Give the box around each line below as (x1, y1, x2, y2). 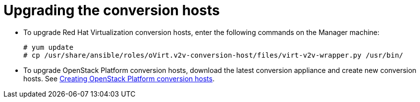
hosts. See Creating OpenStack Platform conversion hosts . (23, 74, 215, 83)
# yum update (23, 43, 74, 51)
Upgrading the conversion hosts (3, 2, 220, 19)
